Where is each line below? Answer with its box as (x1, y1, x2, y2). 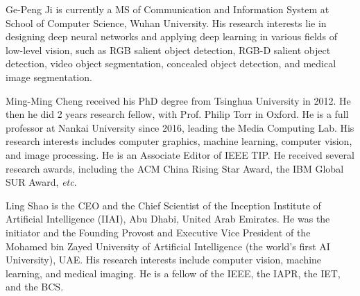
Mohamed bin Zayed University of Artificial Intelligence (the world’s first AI (6, 238, 330, 253)
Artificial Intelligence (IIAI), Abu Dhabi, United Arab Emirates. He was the (6, 211, 330, 226)
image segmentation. (6, 69, 92, 84)
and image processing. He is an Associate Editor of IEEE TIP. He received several (6, 147, 354, 162)
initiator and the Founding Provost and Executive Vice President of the (6, 225, 311, 239)
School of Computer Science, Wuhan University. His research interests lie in (6, 15, 327, 30)
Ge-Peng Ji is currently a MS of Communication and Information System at (6, 2, 329, 16)
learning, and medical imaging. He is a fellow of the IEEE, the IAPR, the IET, (6, 265, 341, 280)
